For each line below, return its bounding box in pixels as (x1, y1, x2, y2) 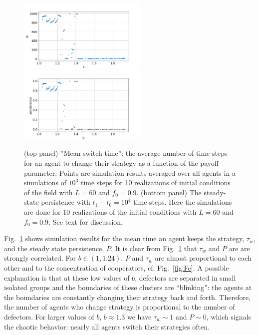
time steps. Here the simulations (133, 197, 232, 207)
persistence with (41, 197, 90, 207)
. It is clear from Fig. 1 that (110, 243, 197, 253)
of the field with (24, 187, 73, 197)
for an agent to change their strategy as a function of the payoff (24, 158, 219, 168)
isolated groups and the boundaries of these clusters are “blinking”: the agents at (4, 282, 252, 293)
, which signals (206, 311, 252, 322)
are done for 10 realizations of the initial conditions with (24, 206, 197, 217)
